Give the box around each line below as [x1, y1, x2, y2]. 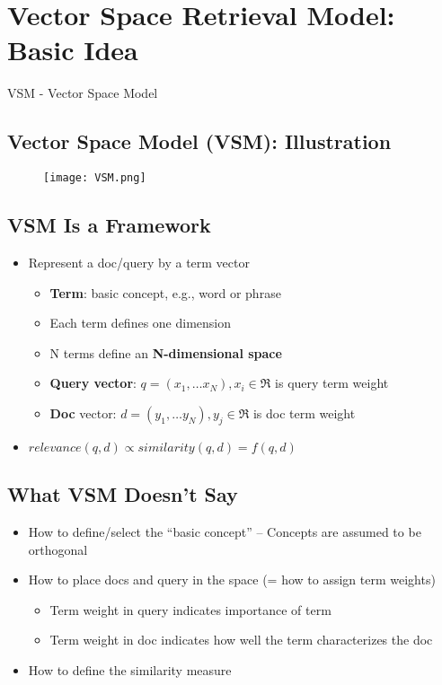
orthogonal [28, 540, 88, 558]
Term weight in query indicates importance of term [49, 600, 331, 619]
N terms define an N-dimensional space [49, 343, 282, 362]
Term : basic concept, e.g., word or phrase [49, 283, 281, 302]
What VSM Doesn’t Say [7, 480, 238, 508]
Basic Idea [7, 31, 138, 68]
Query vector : [49, 373, 137, 392]
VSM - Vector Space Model [7, 83, 158, 102]
